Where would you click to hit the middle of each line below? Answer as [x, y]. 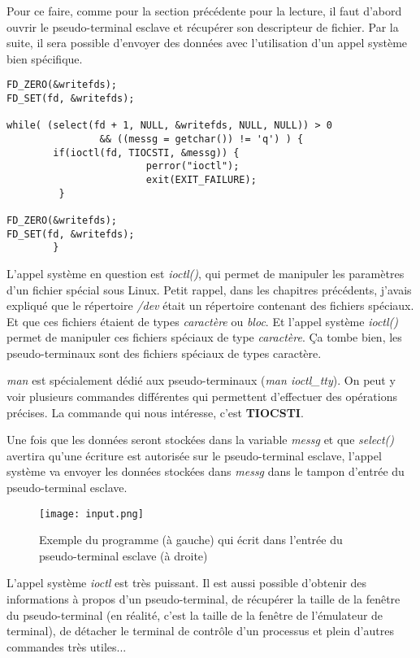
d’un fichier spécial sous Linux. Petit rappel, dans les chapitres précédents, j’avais [209, 289]
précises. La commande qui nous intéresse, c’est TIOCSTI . [155, 412]
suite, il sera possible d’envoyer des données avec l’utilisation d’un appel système [207, 43]
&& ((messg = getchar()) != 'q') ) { [201, 139]
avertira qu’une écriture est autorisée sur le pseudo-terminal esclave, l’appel [194, 455]
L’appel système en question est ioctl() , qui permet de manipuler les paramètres [206, 273]
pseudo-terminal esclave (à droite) [123, 555]
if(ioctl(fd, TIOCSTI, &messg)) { [146, 153]
